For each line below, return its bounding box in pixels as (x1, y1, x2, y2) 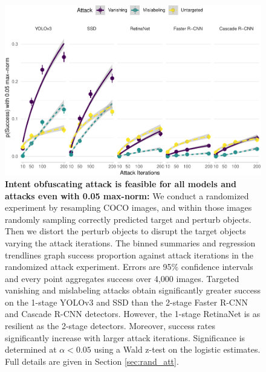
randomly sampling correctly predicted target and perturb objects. (5, 213, 251, 225)
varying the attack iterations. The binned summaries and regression (5, 236, 256, 249)
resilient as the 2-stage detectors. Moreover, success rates (5, 319, 215, 332)
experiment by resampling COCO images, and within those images (5, 201, 252, 214)
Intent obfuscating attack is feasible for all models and (5, 177, 236, 190)
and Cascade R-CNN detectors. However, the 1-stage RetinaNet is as (5, 307, 261, 320)
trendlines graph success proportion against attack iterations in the (5, 248, 253, 261)
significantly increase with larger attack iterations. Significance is (5, 331, 245, 344)
